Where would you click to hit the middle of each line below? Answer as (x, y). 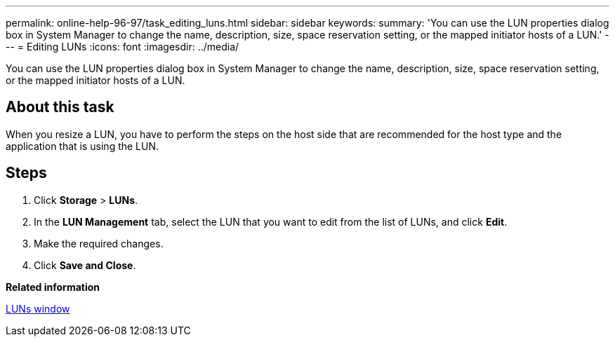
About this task (60, 107)
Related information (53, 287)
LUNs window (38, 308)
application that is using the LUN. (82, 146)
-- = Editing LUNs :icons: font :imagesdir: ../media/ (123, 47)
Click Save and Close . (85, 265)
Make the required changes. (99, 243)
